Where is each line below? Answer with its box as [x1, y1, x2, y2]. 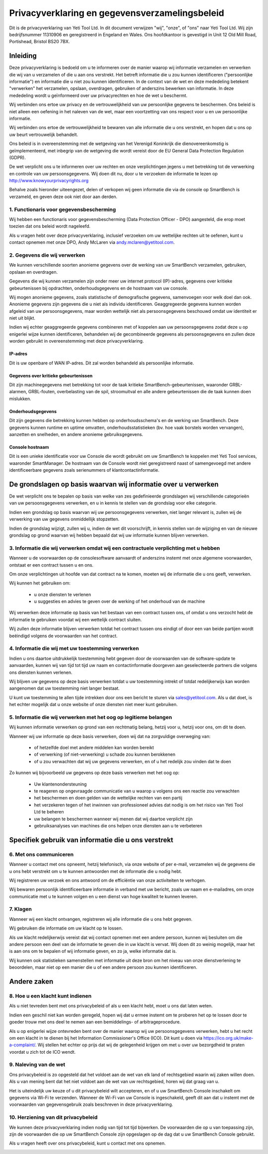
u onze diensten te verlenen [34, 591, 91, 597]
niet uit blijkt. [9, 315, 36, 321]
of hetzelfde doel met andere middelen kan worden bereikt [34, 745, 154, 751]
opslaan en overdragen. [9, 269, 58, 275]
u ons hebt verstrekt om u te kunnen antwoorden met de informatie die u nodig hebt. [9, 868, 182, 874]
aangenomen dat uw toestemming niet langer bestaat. [9, 685, 120, 691]
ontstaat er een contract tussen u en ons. [9, 562, 94, 568]
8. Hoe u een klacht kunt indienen [9, 992, 92, 999]
